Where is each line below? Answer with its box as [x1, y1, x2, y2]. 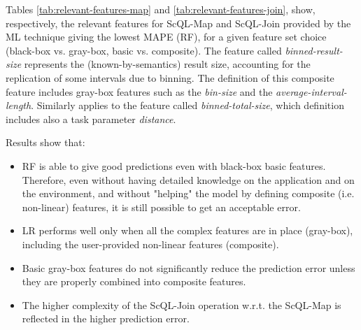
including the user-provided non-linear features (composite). [22, 236, 279, 251]
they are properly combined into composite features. [22, 274, 246, 289]
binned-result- [285, 43, 343, 57]
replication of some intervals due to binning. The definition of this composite [6, 70, 334, 85]
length [6, 98, 31, 113]
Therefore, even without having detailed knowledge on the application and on [22, 172, 355, 187]
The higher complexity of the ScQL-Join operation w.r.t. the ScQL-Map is [22, 297, 341, 312]
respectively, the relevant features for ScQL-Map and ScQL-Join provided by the [6, 15, 351, 30]
